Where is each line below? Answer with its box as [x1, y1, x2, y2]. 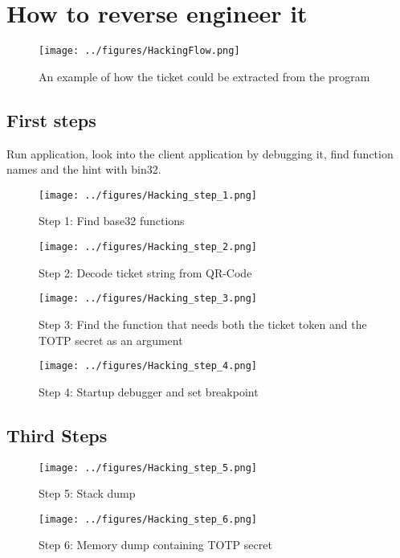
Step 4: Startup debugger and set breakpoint [39, 383, 259, 400]
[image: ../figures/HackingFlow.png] [39, 45, 240, 57]
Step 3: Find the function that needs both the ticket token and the [39, 315, 367, 332]
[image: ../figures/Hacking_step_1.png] [39, 189, 258, 201]
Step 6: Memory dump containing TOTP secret [39, 536, 272, 553]
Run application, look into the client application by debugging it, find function [6, 145, 394, 162]
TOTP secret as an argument [39, 331, 183, 348]
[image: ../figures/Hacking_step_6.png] [39, 513, 258, 525]
